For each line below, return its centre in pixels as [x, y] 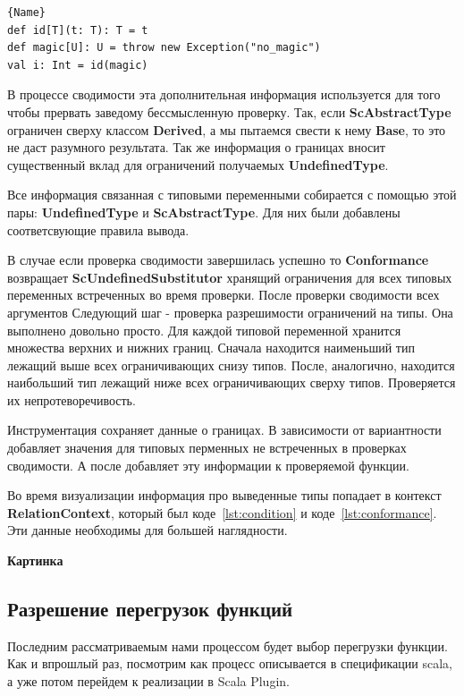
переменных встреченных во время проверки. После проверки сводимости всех [224, 295]
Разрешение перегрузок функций [150, 609]
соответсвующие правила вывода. [98, 229]
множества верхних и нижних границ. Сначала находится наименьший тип [211, 348]
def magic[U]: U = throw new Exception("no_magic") [164, 48]
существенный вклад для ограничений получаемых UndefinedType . [198, 164]
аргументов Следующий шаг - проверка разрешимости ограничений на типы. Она [230, 312]
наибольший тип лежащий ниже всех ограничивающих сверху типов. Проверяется [232, 382]
